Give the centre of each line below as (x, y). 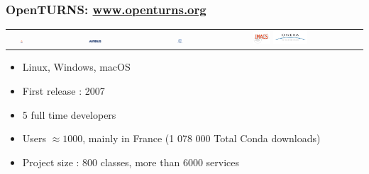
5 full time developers (69, 114)
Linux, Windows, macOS (76, 67)
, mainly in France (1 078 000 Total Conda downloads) (202, 138)
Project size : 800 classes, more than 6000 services (131, 162)
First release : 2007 (64, 91)
